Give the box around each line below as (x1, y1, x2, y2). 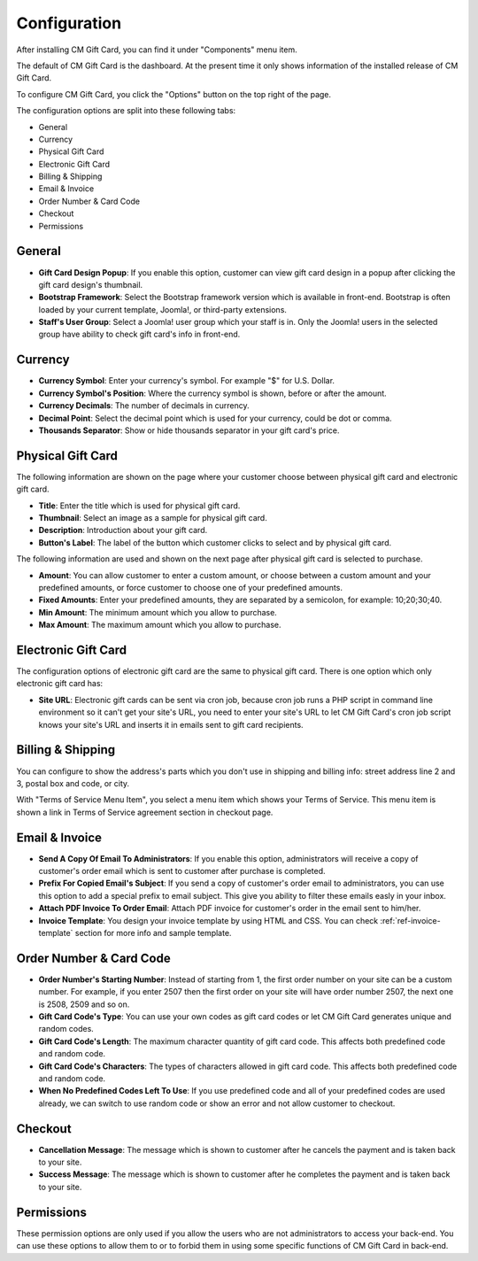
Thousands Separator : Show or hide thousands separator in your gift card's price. (38, 425, 340, 436)
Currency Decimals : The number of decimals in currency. (38, 400, 250, 411)
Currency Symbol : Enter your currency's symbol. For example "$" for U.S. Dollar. (38, 375, 335, 386)
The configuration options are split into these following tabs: (16, 105, 236, 116)
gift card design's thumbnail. (38, 279, 143, 290)
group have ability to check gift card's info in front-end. (38, 329, 241, 340)
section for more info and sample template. (74, 927, 232, 938)
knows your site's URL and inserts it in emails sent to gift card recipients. (38, 719, 305, 730)
